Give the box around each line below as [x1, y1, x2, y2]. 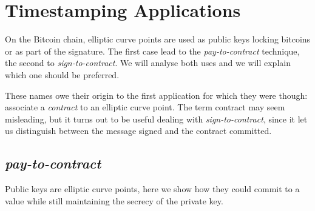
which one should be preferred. [5, 68, 120, 81]
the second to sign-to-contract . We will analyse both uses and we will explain [5, 56, 291, 69]
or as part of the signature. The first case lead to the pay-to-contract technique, [5, 44, 300, 57]
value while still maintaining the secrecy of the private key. [5, 194, 223, 207]
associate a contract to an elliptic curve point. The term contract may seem [5, 101, 285, 113]
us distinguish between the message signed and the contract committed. [5, 124, 272, 137]
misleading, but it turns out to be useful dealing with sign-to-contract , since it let [5, 112, 308, 125]
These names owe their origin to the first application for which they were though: [5, 89, 308, 101]
